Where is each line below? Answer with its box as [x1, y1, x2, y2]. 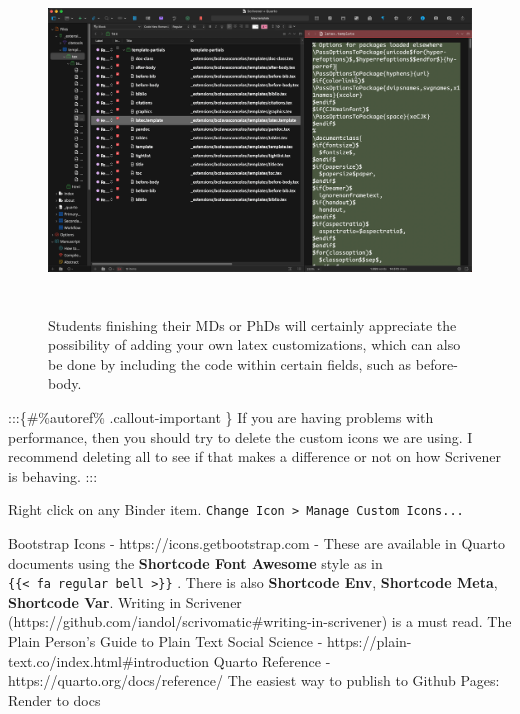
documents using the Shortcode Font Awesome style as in [8, 552, 383, 573]
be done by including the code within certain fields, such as [48, 353, 412, 374]
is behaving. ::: [8, 465, 98, 486]
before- [415, 353, 458, 374]
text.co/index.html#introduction [8, 650, 210, 671]
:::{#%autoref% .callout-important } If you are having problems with [8, 406, 434, 427]
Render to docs [8, 689, 101, 710]
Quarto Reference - [213, 650, 331, 671]
